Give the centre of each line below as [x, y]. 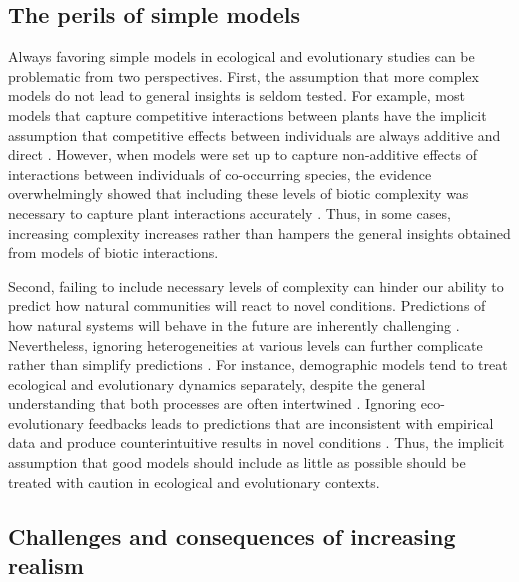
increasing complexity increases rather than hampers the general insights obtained [259, 232]
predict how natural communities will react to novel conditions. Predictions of [247, 305]
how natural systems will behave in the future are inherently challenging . [234, 324]
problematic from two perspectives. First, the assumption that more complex [243, 75]
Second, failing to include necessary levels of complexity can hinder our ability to [256, 285]
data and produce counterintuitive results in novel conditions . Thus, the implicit [256, 442]
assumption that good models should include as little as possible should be [237, 462]
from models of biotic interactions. [113, 252]
